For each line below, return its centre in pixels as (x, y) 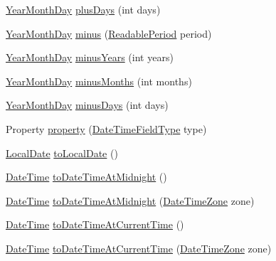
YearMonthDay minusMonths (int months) (99, 81)
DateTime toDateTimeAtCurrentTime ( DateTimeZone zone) (139, 248)
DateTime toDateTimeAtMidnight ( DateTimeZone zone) (130, 200)
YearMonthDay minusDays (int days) (87, 105)
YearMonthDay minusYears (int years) (90, 57)
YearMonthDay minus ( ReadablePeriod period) (109, 33)
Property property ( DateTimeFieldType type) (106, 128)
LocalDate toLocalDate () (62, 153)
